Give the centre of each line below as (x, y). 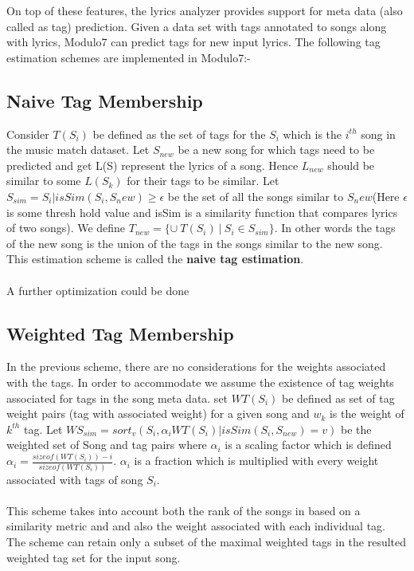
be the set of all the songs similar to (256, 196)
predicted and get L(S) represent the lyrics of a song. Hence (152, 165)
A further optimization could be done (98, 290)
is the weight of (367, 413)
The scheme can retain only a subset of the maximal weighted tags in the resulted (207, 541)
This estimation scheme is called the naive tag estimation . (155, 259)
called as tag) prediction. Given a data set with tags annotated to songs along (197, 26)
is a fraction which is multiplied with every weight (256, 461)
